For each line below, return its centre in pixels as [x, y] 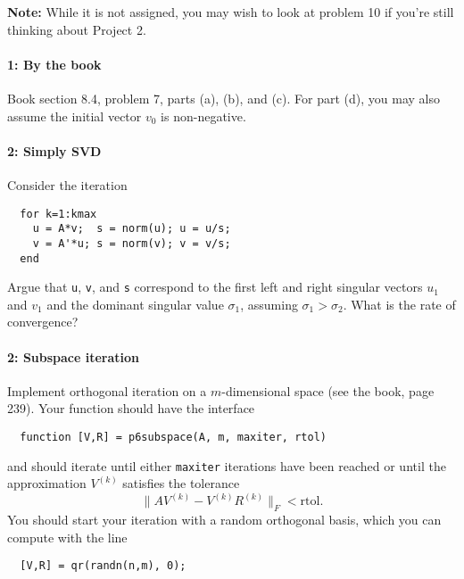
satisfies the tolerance [181, 483]
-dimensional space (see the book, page [328, 390]
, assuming [269, 304]
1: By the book [54, 64]
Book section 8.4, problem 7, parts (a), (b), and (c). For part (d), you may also [224, 98]
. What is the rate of [399, 304]
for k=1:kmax [58, 214]
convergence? [43, 322]
